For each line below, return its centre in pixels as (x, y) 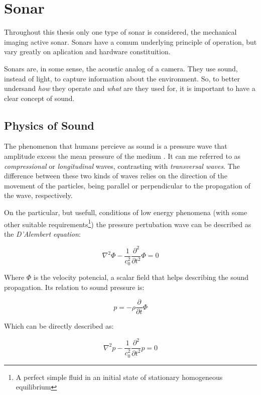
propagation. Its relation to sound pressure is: (74, 287)
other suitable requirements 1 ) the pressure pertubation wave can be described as (128, 223)
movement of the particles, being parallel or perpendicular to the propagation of (127, 185)
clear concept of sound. (39, 98)
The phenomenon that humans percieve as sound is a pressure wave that (116, 146)
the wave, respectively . (38, 195)
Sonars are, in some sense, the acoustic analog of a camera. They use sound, (121, 68)
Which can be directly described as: (59, 326)
